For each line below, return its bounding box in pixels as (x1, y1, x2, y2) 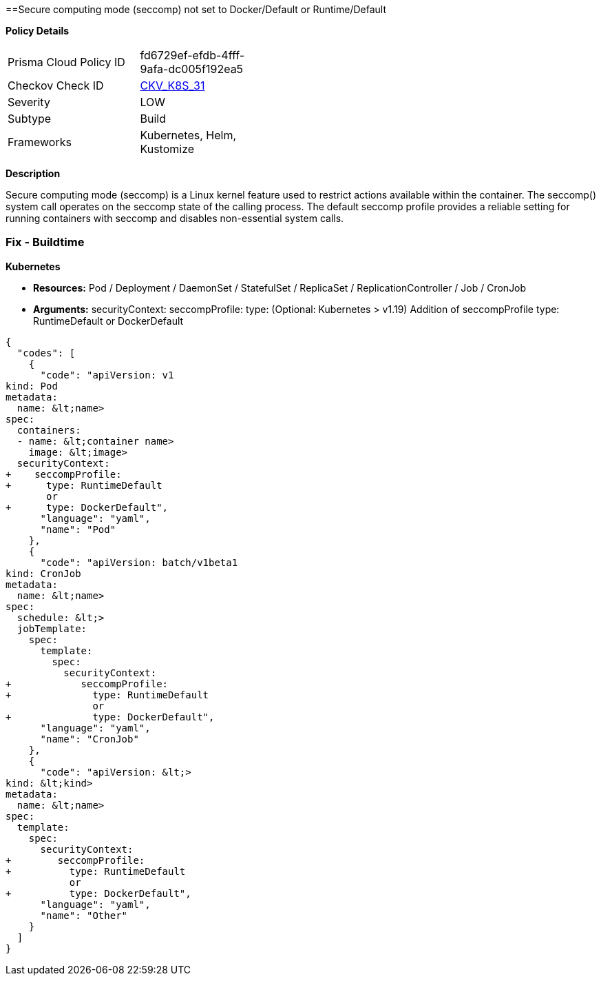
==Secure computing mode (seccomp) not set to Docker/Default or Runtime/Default (6, 3, 386, 15)
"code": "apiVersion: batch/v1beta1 (40, 556, 238, 568)
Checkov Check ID (8, 79, 104, 92)
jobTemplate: (17, 623, 87, 634)
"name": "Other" (40, 909, 128, 921)
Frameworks (8, 135, 72, 149)
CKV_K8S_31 (140, 79, 205, 92)
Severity (8, 95, 50, 109)
